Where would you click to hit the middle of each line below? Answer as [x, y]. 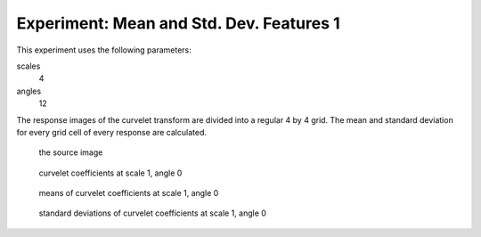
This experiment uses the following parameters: [104, 50]
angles [29, 91]
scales [29, 66]
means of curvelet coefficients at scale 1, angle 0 [129, 193]
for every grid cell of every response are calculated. [111, 132]
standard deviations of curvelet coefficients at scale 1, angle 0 [153, 213]
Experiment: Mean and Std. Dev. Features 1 [178, 23]
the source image [71, 152]
